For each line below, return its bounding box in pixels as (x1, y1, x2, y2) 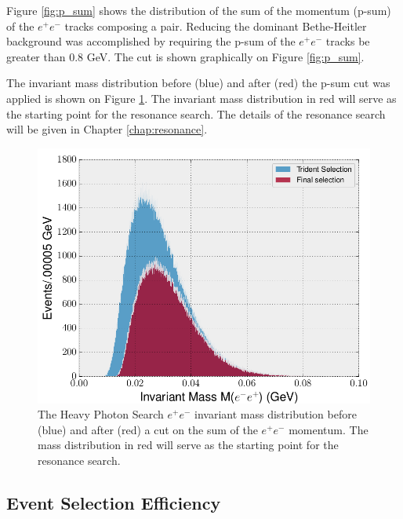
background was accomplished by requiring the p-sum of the (6, 33, 296, 49)
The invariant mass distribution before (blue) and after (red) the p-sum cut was (6, 75, 390, 91)
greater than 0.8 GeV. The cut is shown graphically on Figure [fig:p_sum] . (6, 48, 365, 64)
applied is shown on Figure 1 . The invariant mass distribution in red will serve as (6, 90, 397, 106)
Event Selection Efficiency (6, 490, 221, 514)
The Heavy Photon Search (38, 406, 164, 422)
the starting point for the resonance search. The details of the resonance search (6, 105, 386, 122)
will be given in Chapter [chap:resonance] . (6, 121, 208, 137)
